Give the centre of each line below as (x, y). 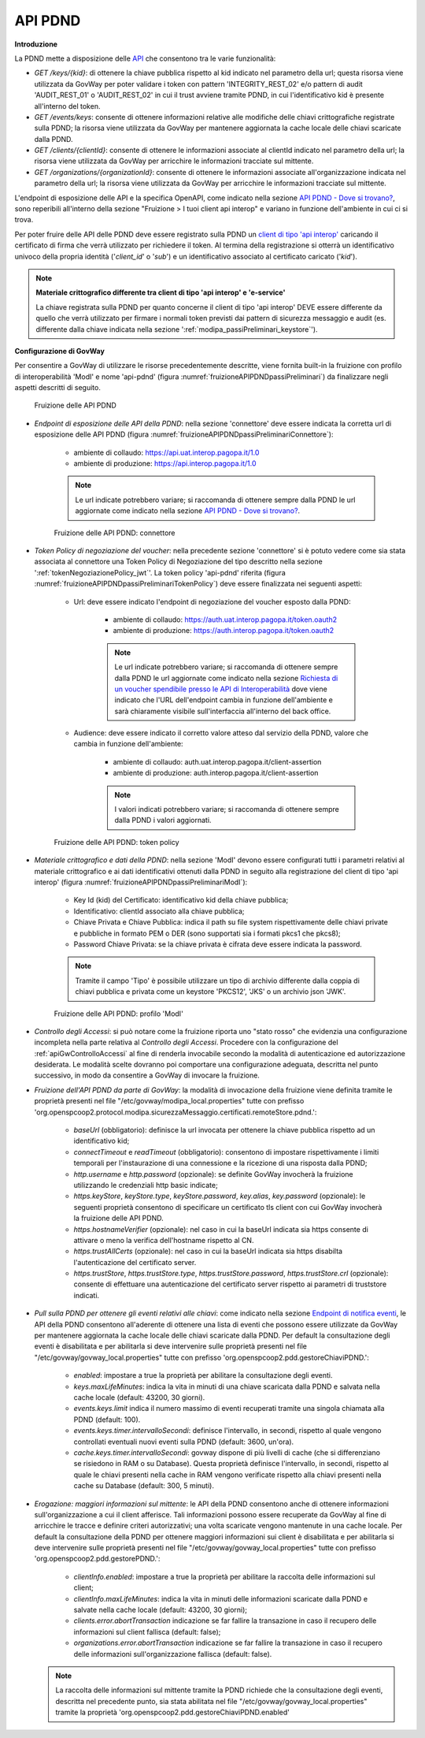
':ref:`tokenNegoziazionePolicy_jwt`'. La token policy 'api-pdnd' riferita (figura (160, 572)
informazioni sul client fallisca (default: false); (147, 1632)
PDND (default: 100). (107, 1420)
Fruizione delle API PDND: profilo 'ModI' (119, 1014)
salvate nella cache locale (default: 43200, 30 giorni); (161, 1610)
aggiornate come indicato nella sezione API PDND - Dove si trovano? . (188, 511)
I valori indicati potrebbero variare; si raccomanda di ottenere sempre (227, 809)
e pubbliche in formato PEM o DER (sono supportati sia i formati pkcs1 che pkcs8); (207, 933)
